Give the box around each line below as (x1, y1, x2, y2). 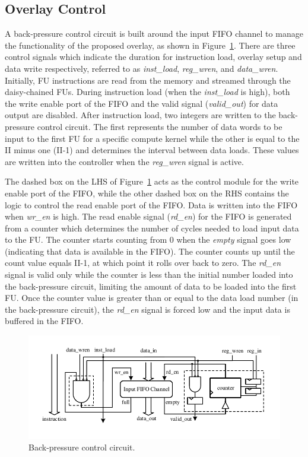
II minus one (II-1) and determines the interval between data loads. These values (5, 144, 299, 156)
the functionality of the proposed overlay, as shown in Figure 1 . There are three (5, 39, 296, 51)
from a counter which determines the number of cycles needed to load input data (5, 221, 299, 234)
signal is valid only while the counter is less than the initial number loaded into (5, 268, 293, 281)
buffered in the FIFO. (5, 315, 84, 327)
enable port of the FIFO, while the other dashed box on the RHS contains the (5, 186, 289, 199)
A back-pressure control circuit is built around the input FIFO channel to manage (5, 27, 303, 40)
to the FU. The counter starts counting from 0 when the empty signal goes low (5, 233, 291, 246)
